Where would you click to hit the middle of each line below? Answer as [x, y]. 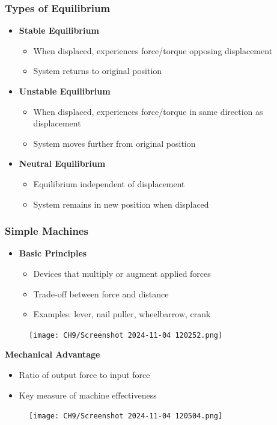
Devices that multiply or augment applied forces [122, 273]
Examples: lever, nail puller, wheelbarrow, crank [122, 314]
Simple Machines [47, 231]
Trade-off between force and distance [101, 293]
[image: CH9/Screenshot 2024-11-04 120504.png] [126, 416]
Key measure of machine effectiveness [88, 395]
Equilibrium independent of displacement [109, 183]
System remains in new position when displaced [121, 204]
